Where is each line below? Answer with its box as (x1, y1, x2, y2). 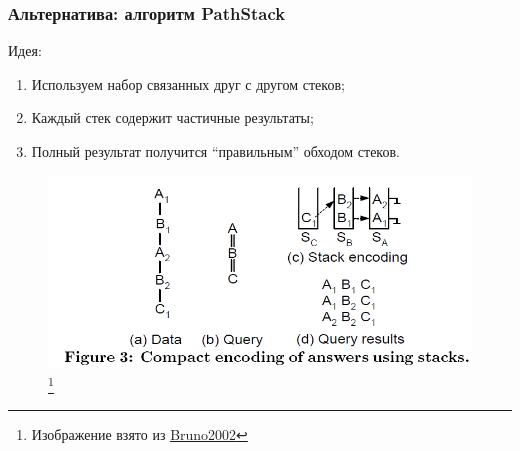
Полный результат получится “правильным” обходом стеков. (31, 141, 400, 161)
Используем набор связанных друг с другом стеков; (31, 73, 345, 94)
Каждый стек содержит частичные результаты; (31, 107, 314, 128)
